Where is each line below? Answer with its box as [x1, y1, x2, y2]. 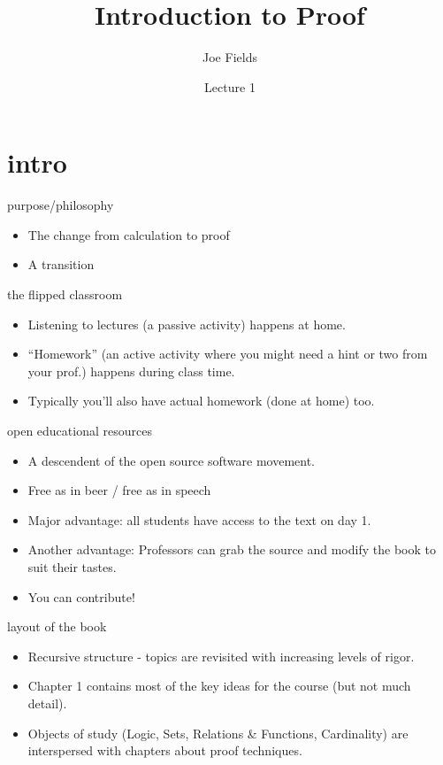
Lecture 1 [204, 77, 256, 96]
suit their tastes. [27, 557, 117, 576]
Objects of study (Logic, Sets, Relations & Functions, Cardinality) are [27, 723, 409, 742]
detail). [27, 693, 67, 712]
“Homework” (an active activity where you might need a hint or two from [27, 344, 428, 363]
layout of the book [7, 617, 107, 636]
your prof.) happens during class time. [27, 361, 235, 380]
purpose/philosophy [7, 196, 114, 214]
